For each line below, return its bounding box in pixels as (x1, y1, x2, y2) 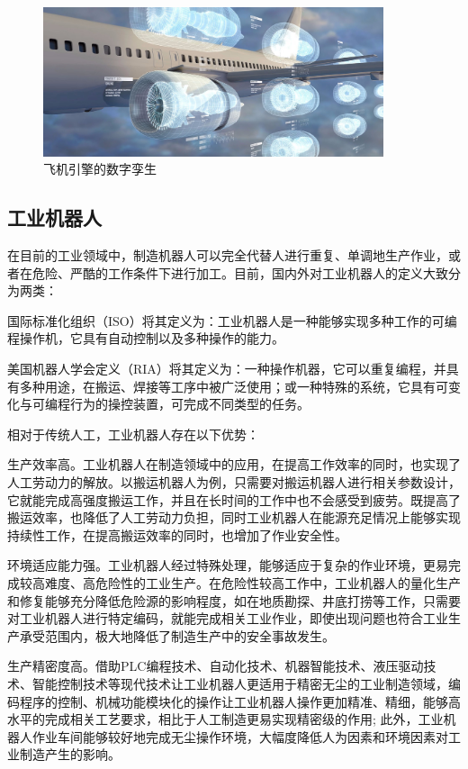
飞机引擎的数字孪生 (43, 159, 157, 178)
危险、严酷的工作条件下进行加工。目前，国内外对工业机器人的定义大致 (31, 263, 448, 282)
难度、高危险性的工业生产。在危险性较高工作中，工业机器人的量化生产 (44, 574, 461, 592)
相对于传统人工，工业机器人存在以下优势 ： (7, 424, 259, 443)
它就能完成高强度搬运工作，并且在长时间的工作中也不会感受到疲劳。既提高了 (7, 490, 461, 509)
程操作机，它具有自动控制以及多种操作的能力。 (7, 329, 284, 348)
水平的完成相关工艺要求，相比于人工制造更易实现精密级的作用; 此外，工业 (7, 710, 444, 728)
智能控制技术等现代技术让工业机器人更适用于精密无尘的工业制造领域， (31, 674, 448, 692)
